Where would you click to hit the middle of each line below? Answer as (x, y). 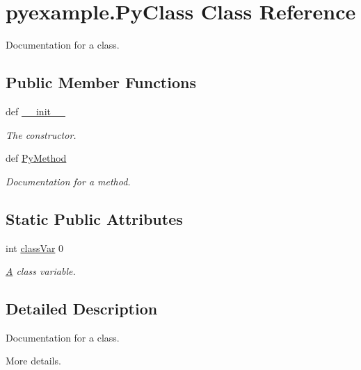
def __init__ (35, 111)
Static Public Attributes (94, 218)
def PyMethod (36, 158)
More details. (33, 361)
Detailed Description (82, 309)
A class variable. (41, 271)
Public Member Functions (101, 82)
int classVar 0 (35, 247)
